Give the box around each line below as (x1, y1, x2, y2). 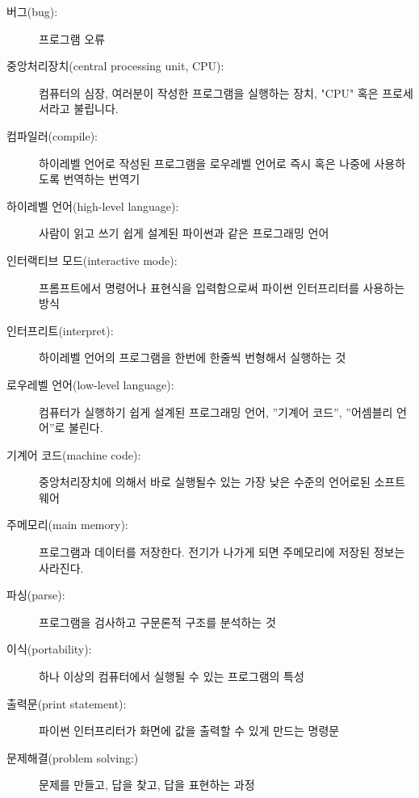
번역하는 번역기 (63, 170, 140, 187)
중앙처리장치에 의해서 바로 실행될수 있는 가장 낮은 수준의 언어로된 (39, 473, 371, 490)
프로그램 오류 (39, 30, 105, 47)
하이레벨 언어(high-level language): (6, 197, 179, 214)
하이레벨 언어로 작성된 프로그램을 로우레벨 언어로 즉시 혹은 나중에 (39, 154, 371, 171)
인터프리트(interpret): (6, 321, 114, 338)
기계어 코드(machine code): (6, 446, 141, 463)
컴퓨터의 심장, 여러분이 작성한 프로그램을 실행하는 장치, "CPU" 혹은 (39, 84, 379, 101)
